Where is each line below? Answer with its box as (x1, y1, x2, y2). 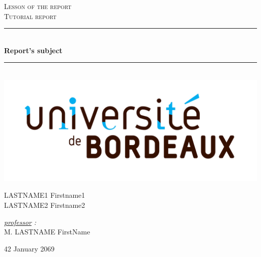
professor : (4, 216, 37, 227)
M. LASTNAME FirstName (4, 226, 90, 237)
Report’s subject (4, 45, 63, 55)
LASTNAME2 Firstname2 (4, 199, 85, 210)
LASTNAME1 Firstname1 (4, 190, 85, 200)
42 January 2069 (4, 243, 55, 253)
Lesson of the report (4, 1, 72, 11)
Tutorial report (4, 11, 57, 21)
